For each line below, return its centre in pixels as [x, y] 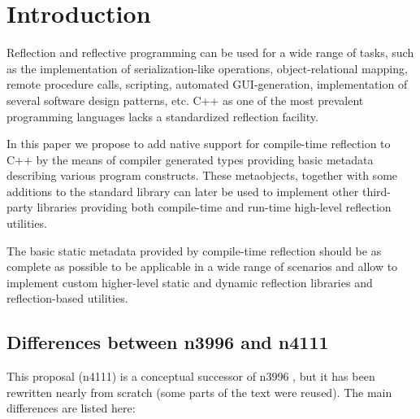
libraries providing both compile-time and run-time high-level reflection [214, 207]
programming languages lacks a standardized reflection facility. [162, 116]
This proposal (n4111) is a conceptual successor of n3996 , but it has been [191, 376]
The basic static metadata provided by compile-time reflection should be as [194, 250]
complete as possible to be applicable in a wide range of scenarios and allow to [202, 266]
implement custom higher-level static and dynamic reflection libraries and [190, 282]
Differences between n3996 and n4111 [168, 342]
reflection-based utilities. [67, 298]
